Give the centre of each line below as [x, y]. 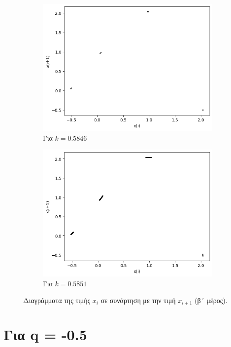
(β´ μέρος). [211, 300]
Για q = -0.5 [45, 334]
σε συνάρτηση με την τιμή [138, 300]
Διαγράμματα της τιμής [57, 300]
